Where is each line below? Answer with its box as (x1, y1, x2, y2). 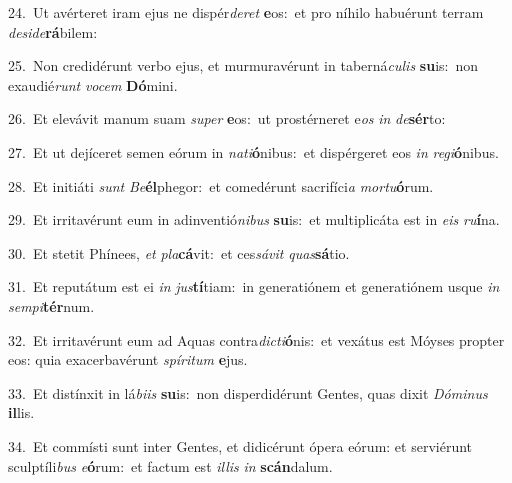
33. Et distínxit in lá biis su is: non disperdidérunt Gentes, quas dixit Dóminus (8, 382, 488, 403)
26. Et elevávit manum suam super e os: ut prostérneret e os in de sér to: (8, 108, 446, 129)
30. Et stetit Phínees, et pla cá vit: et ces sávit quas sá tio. (8, 242, 350, 263)
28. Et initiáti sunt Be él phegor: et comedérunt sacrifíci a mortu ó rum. (8, 175, 434, 196)
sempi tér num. (8, 295, 95, 316)
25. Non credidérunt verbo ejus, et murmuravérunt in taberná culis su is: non (8, 55, 479, 76)
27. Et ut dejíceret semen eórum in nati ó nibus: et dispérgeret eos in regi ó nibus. (8, 141, 499, 162)
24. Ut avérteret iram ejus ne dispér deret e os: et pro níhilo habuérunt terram (8, 2, 484, 22)
